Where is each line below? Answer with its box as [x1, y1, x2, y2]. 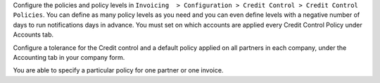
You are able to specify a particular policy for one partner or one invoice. [13, 66, 224, 75]
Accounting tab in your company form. [13, 53, 125, 61]
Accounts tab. [13, 30, 54, 39]
